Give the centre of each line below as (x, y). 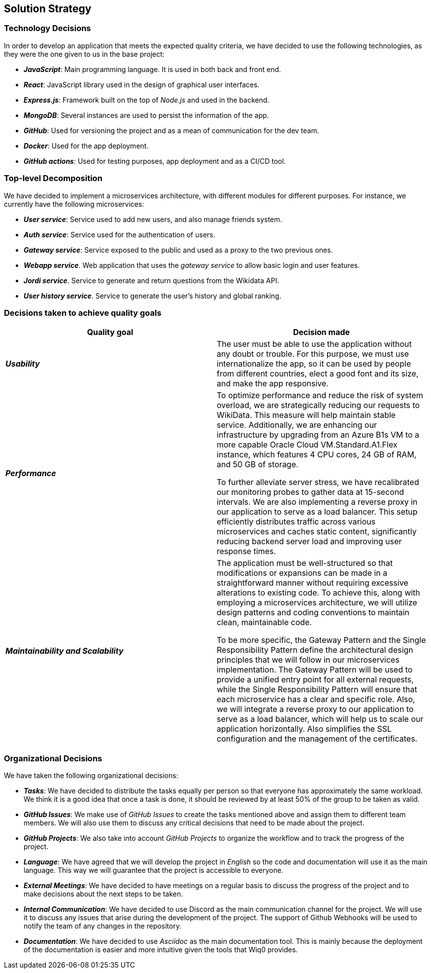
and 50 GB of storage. (258, 465)
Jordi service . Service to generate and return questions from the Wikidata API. (151, 280)
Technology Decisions (48, 28)
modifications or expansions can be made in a (302, 573)
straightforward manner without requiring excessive (313, 583)
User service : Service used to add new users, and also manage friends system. (153, 219)
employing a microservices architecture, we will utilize (317, 603)
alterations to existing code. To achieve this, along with (318, 593)
